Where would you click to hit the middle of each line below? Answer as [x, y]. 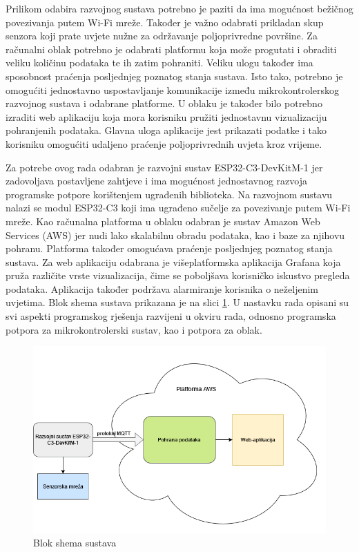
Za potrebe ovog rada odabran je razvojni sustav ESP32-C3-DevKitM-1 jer [164, 167]
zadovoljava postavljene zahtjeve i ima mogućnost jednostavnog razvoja [156, 181]
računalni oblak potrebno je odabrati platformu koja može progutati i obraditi [171, 49]
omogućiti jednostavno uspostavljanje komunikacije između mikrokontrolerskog [173, 89]
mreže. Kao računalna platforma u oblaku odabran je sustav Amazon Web [163, 221]
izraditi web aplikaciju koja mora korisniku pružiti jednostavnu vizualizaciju [166, 116]
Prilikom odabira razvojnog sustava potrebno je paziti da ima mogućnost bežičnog [179, 8]
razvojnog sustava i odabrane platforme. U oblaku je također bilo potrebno [164, 103]
